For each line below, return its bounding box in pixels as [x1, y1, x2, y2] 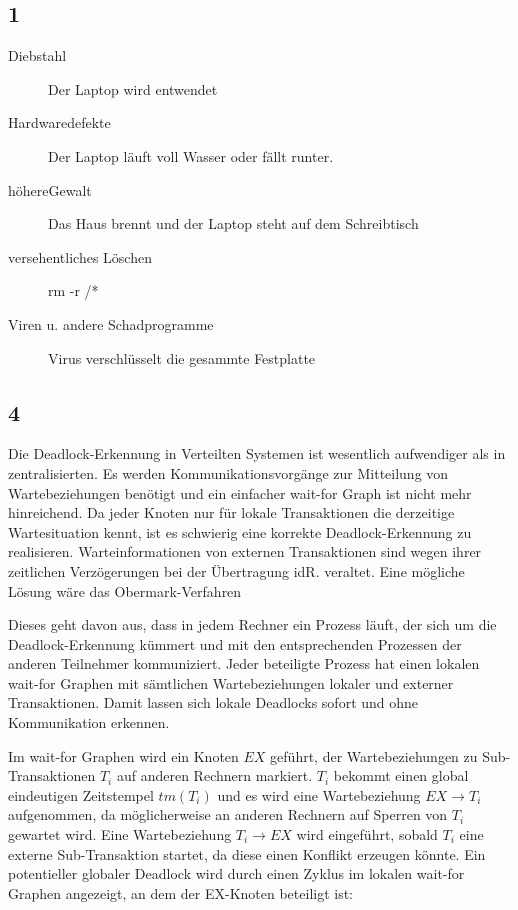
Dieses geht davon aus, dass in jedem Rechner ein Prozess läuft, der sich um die [8, 614, 497, 635]
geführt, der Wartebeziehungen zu [270, 745, 478, 766]
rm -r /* [48, 280, 99, 301]
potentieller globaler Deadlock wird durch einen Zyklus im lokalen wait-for [8, 863, 465, 884]
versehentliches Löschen [8, 246, 152, 267]
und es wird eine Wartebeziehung [217, 784, 421, 805]
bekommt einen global [333, 765, 469, 786]
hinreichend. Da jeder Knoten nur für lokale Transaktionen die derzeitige [8, 502, 455, 523]
